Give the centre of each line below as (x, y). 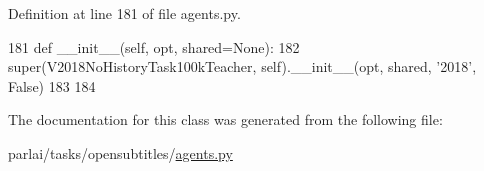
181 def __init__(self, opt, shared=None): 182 (154, 46)
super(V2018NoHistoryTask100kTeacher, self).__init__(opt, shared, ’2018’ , (242, 66)
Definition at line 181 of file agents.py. (124, 13)
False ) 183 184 (52, 85)
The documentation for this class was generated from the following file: (225, 119)
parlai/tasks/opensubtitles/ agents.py (120, 152)
